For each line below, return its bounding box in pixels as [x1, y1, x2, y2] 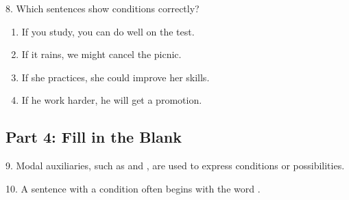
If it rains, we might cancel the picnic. [21, 47, 182, 61]
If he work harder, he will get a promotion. [21, 93, 202, 107]
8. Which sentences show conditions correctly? [5, 1, 200, 15]
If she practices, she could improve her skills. [21, 70, 210, 84]
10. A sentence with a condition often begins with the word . [5, 181, 261, 195]
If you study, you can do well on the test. [21, 24, 195, 38]
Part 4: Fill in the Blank [5, 126, 182, 147]
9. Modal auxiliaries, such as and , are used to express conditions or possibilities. [5, 158, 345, 173]
